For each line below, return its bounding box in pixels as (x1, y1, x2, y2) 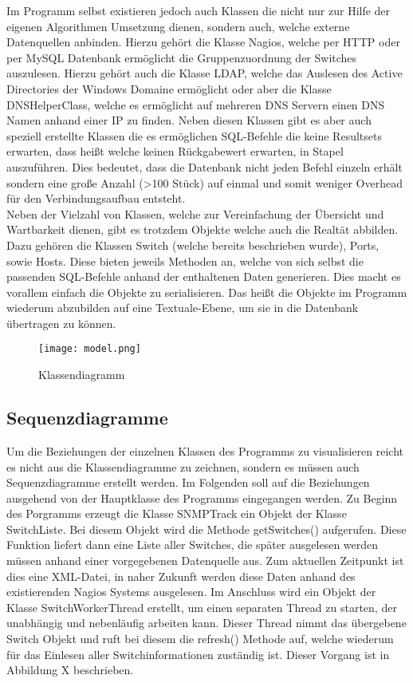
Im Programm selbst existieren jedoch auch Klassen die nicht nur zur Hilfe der (6, 2, 391, 18)
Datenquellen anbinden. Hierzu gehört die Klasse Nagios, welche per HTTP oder (6, 34, 400, 50)
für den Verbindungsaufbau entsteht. (6, 190, 186, 207)
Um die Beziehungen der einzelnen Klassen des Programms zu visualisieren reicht (6, 442, 403, 459)
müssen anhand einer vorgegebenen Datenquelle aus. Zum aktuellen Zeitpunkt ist (6, 552, 404, 569)
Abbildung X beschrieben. (6, 661, 134, 678)
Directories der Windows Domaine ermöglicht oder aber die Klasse (6, 80, 332, 97)
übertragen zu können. (6, 314, 116, 331)
